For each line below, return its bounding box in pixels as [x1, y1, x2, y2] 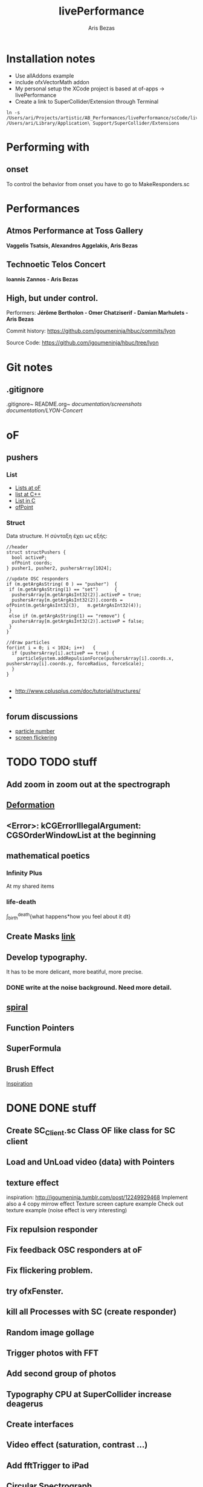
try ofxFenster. [6, 1286, 63, 1296]
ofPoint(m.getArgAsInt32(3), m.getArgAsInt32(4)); [6, 602, 142, 609]
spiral [6, 1002, 28, 1012]
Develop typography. [6, 952, 88, 962]
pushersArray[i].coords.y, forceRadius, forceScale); [6, 661, 145, 667]
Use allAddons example [14, 72, 74, 79]
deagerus [6, 1398, 43, 1409]
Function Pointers [6, 1023, 74, 1033]
